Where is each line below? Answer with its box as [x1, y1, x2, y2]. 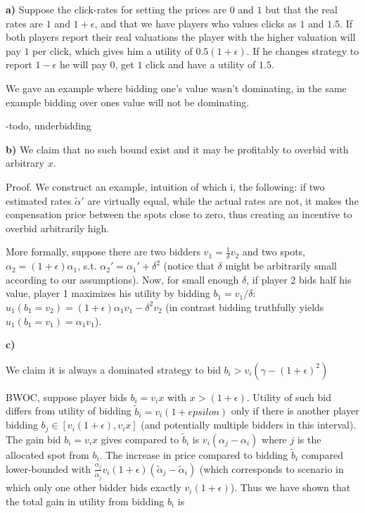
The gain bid [6, 431, 61, 446]
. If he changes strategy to [246, 43, 359, 58]
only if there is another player [231, 403, 359, 418]
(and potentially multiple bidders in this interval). [141, 417, 357, 432]
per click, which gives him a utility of [32, 43, 193, 58]
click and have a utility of [146, 57, 256, 72]
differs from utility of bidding [6, 403, 132, 418]
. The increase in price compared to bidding [99, 448, 288, 462]
